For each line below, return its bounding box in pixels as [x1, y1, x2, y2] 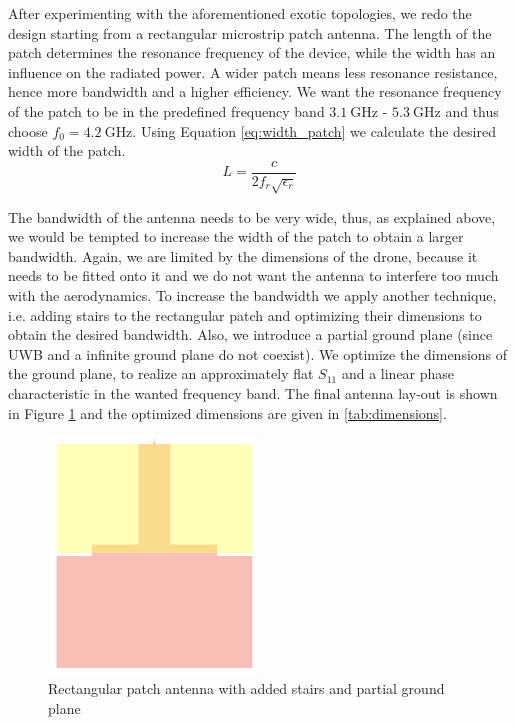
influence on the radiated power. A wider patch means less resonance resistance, [8, 61, 498, 82]
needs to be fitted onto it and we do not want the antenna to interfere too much [8, 265, 499, 286]
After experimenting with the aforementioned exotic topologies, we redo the [8, 3, 472, 23]
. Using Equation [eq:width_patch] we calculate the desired [132, 120, 496, 141]
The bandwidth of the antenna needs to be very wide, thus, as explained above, [8, 206, 496, 227]
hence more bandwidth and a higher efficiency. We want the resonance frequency [8, 81, 502, 102]
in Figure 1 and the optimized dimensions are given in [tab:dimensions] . [8, 402, 447, 423]
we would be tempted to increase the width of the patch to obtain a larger [8, 226, 464, 247]
